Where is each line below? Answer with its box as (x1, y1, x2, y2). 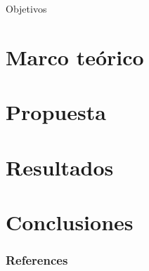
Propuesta (6, 98, 106, 126)
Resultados (6, 152, 114, 181)
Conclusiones (6, 207, 134, 236)
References (6, 251, 68, 269)
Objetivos (6, 1, 47, 15)
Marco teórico (6, 42, 144, 71)
